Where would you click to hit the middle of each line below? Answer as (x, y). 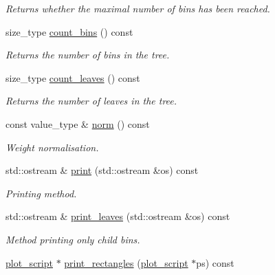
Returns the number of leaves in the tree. (91, 101)
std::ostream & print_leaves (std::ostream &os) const (118, 216)
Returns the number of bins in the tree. (88, 55)
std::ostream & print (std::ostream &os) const (102, 170)
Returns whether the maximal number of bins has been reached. (138, 8)
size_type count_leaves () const (73, 77)
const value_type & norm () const (78, 123)
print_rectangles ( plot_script (126, 262)
